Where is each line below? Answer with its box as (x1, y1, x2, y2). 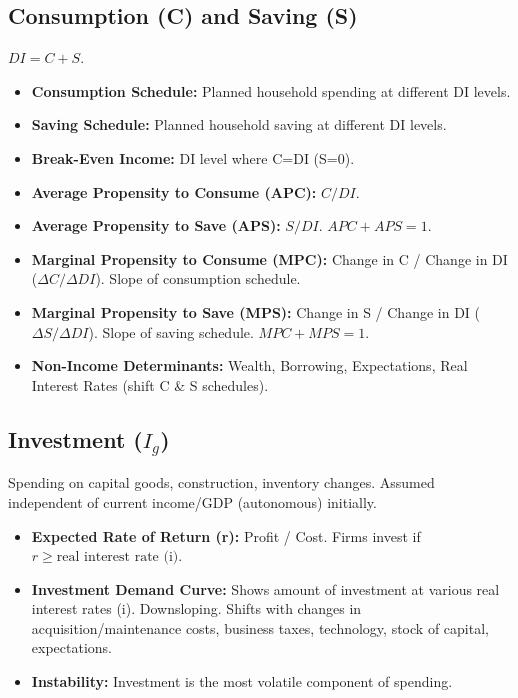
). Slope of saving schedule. (88, 321, 254, 342)
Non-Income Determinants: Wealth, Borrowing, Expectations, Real (31, 355, 468, 376)
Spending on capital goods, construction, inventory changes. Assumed (8, 472, 435, 493)
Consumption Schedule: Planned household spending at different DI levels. (31, 80, 511, 101)
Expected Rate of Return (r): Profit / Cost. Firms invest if (31, 525, 421, 546)
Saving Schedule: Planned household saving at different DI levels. (31, 114, 447, 135)
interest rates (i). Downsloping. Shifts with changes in (31, 598, 362, 619)
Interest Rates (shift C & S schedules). (31, 374, 269, 395)
